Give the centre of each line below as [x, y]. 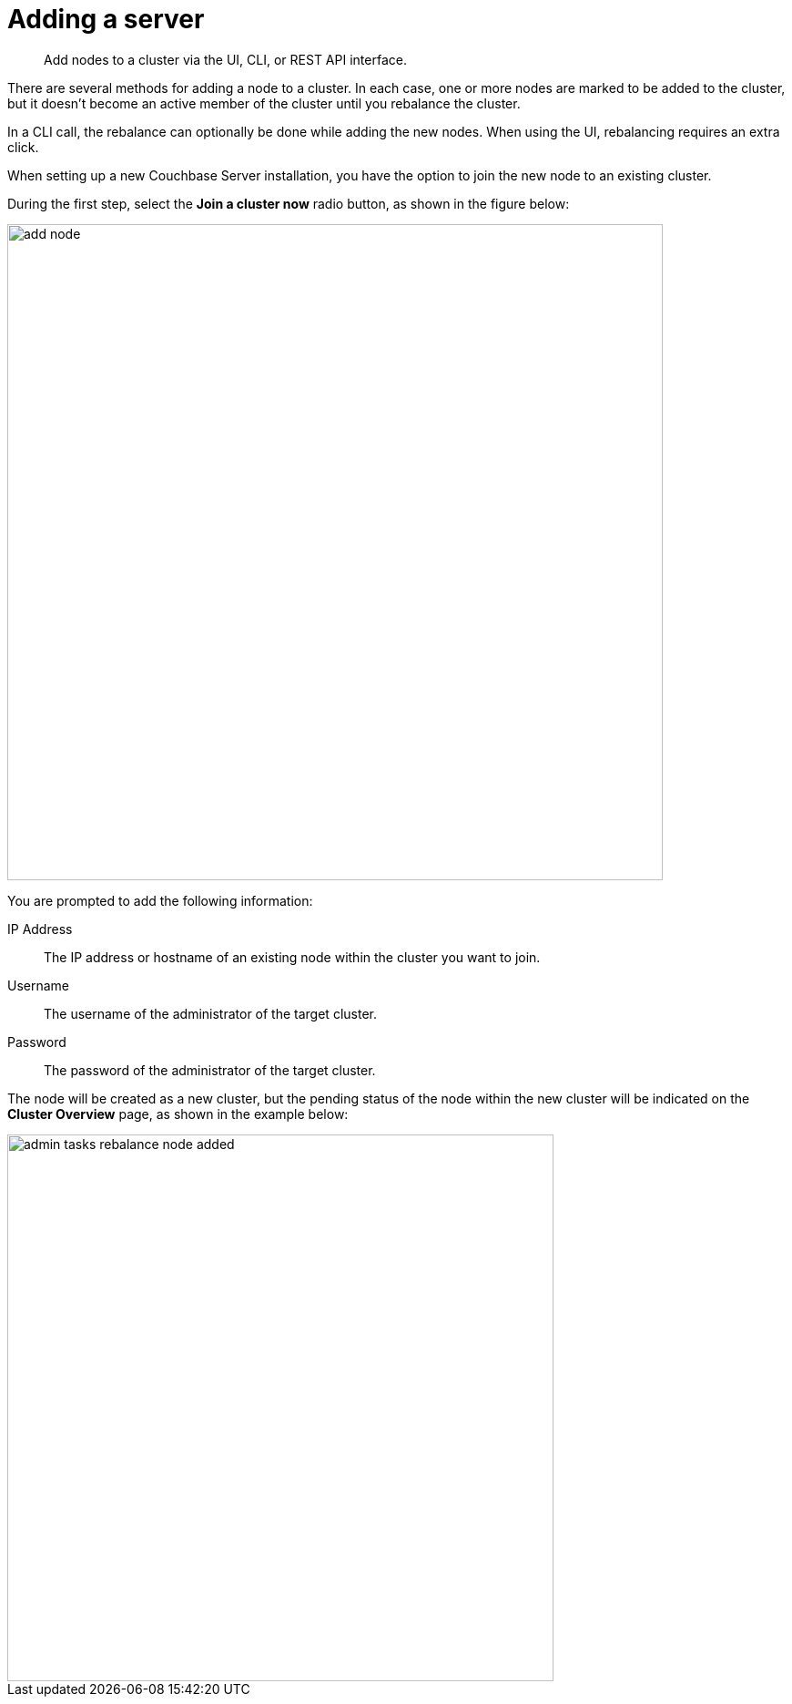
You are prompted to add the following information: [160, 900]
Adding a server [106, 19]
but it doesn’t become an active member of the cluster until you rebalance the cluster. [264, 103]
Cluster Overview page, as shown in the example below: [178, 1114]
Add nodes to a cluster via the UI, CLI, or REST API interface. [225, 59]
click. [23, 147]
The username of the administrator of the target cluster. [210, 1013]
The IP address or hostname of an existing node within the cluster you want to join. [292, 957]
